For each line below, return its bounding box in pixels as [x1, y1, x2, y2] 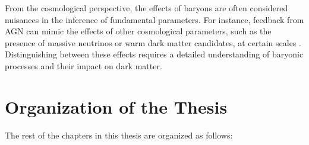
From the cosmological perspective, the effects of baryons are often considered [5, 2, 288, 14]
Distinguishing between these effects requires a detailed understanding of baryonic [5, 48, 304, 60]
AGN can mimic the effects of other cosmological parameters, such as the [5, 25, 272, 37]
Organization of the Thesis [5, 94, 228, 118]
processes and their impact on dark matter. [5, 59, 162, 72]
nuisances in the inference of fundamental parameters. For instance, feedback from [5, 13, 304, 25]
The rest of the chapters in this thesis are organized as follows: [5, 128, 233, 141]
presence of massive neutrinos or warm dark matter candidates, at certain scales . [5, 36, 301, 49]
